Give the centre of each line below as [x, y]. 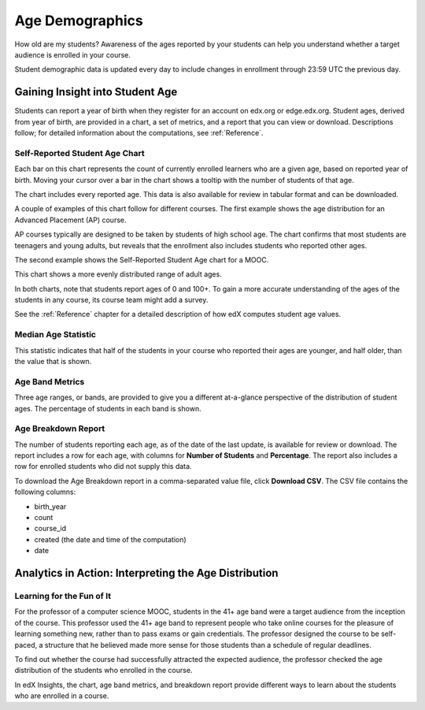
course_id [50, 529]
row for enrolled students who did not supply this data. [103, 467]
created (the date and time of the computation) [110, 539]
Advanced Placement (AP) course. [70, 220]
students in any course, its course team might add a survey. [111, 300]
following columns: [45, 492]
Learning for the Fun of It [63, 596]
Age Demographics [79, 20]
